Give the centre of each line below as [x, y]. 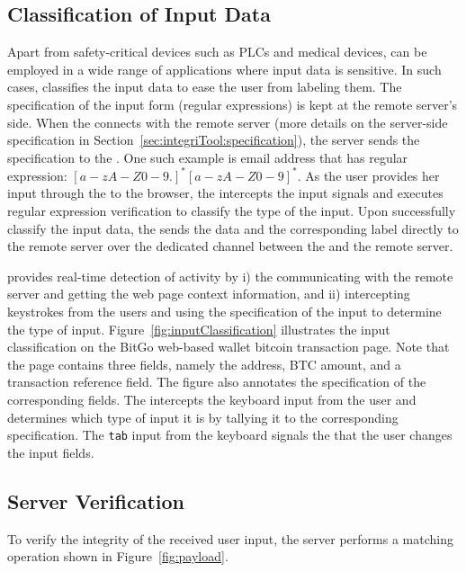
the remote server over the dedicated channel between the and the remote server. [230, 246]
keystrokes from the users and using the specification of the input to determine [224, 312]
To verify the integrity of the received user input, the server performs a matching [230, 538]
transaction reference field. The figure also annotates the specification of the [217, 382]
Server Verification [96, 500]
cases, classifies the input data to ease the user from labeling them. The [205, 87]
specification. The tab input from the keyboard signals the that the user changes [230, 435]
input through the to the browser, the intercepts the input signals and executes [225, 193]
